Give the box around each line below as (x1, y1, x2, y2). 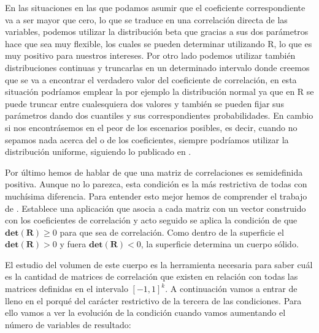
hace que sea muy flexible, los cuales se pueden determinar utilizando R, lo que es (5, 37, 312, 50)
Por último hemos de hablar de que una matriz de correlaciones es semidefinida (5, 165, 303, 178)
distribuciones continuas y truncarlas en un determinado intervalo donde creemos (5, 61, 310, 73)
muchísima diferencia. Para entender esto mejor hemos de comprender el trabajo (5, 189, 307, 202)
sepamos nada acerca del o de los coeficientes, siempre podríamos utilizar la (5, 133, 289, 146)
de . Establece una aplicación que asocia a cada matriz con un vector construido (5, 201, 306, 214)
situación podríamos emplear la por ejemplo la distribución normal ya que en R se (5, 85, 314, 98)
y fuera (60, 238, 86, 250)
